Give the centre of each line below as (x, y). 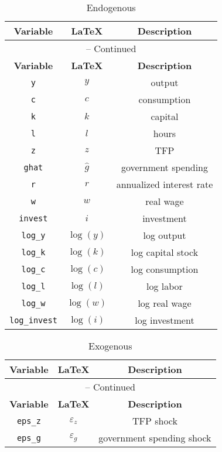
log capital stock (165, 252)
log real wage (165, 303)
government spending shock (155, 438)
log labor (165, 286)
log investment (165, 320)
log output (165, 235)
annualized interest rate (165, 184)
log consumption (165, 269)
